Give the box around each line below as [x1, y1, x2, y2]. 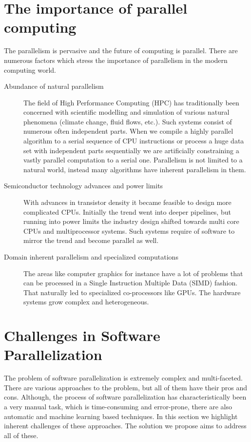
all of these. [4, 430, 39, 440]
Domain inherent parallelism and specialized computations [4, 252, 178, 261]
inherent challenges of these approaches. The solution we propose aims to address [4, 421, 247, 431]
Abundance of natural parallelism [4, 81, 104, 91]
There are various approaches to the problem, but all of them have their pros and [4, 382, 248, 392]
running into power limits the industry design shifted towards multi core [23, 216, 239, 226]
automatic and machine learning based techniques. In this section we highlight [4, 411, 238, 421]
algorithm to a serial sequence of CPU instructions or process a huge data [23, 136, 244, 146]
